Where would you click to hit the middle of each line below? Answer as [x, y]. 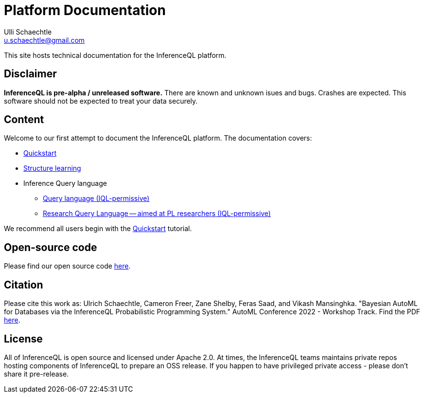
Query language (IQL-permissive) [96, 198]
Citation [24, 285]
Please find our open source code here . [67, 266]
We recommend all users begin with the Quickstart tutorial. [98, 229]
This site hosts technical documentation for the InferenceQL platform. [115, 55]
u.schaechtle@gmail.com [44, 40]
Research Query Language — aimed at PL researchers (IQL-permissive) [157, 214]
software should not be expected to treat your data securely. [101, 101]
